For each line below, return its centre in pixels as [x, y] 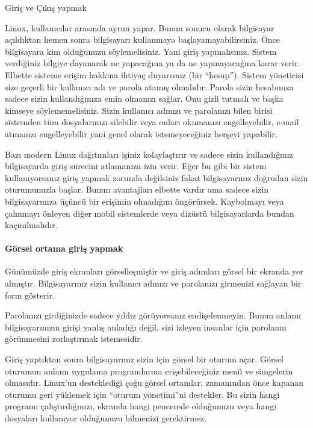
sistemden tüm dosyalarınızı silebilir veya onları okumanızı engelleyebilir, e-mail [152, 122]
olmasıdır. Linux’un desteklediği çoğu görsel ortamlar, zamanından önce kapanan [154, 383]
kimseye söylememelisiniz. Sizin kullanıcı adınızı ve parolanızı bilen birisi [139, 110]
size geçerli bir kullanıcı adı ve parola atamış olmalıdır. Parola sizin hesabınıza [149, 86]
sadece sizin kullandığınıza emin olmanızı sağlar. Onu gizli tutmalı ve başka [144, 98]
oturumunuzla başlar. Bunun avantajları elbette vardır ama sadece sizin [137, 189]
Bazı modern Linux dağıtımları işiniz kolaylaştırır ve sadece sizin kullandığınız [149, 154]
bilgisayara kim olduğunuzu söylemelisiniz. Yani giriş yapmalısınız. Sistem [141, 51]
